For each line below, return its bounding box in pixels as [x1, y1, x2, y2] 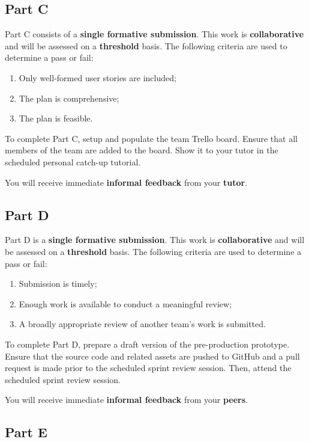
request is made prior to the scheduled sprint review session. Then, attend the [5, 361, 292, 374]
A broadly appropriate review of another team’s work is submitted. [19, 318, 266, 330]
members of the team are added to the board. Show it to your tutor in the [5, 144, 278, 156]
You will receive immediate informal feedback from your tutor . [5, 176, 248, 188]
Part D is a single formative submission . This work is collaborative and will [5, 233, 305, 246]
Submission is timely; [19, 277, 97, 290]
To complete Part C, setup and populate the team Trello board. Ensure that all [5, 132, 298, 144]
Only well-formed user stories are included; [19, 71, 176, 84]
